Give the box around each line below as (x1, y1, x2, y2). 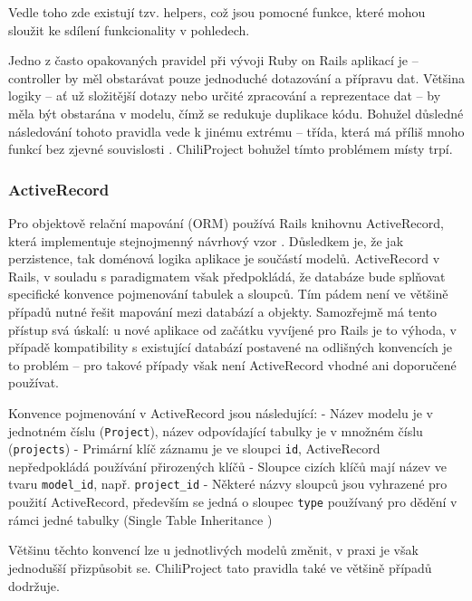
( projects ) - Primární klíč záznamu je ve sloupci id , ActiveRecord (8, 439, 380, 458)
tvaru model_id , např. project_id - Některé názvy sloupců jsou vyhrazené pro (8, 474, 448, 493)
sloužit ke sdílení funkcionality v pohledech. (8, 20, 250, 39)
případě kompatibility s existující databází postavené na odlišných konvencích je (8, 338, 452, 357)
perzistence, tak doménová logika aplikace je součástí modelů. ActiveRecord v (8, 249, 440, 268)
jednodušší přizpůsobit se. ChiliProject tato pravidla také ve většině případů (8, 558, 432, 577)
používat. (8, 373, 60, 392)
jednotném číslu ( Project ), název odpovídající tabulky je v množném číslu (8, 421, 423, 440)
